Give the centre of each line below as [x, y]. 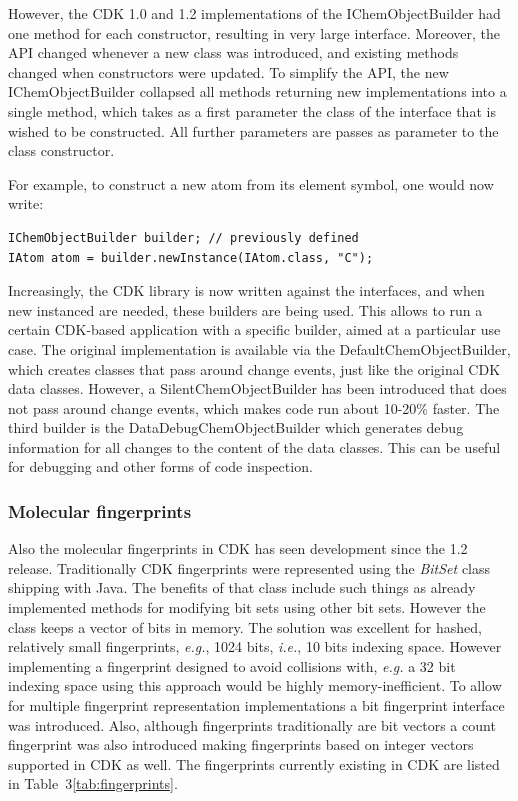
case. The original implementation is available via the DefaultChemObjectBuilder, [259, 348]
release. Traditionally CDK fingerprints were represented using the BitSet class [249, 567]
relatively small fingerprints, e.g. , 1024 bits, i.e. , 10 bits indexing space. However [255, 646]
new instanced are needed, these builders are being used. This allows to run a [245, 309]
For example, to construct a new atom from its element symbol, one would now [251, 183]
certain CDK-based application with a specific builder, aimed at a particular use [254, 329]
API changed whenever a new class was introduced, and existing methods [233, 52]
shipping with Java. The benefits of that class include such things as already [242, 587]
